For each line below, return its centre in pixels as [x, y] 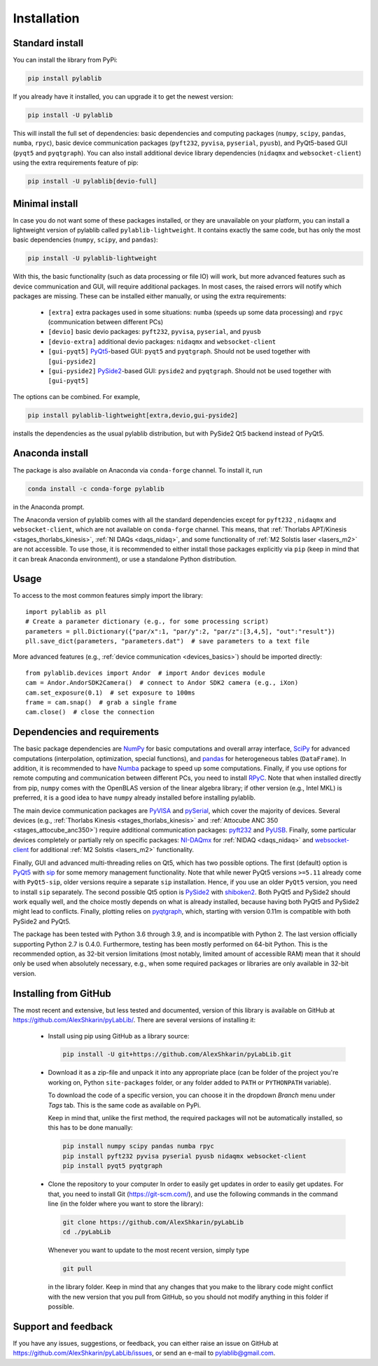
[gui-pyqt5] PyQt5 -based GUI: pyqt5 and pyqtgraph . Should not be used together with [179, 351]
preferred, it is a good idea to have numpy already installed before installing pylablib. [134, 797]
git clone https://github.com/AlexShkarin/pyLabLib [153, 1222]
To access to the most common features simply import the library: [108, 596]
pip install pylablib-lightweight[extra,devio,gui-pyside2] [133, 415]
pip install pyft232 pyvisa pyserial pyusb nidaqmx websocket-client [184, 1156]
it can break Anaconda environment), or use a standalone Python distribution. [125, 559]
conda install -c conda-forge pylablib [96, 489]
